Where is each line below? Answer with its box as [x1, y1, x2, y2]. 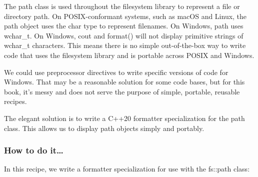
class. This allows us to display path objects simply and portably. [4, 122, 204, 133]
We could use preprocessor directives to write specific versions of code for [4, 66, 228, 77]
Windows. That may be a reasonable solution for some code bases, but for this [4, 76, 245, 87]
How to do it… [4, 144, 63, 156]
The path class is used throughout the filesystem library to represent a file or [4, 1, 240, 11]
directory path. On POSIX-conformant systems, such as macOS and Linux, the [4, 10, 247, 21]
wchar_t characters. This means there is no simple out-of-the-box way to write [4, 40, 246, 50]
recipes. [4, 96, 27, 106]
